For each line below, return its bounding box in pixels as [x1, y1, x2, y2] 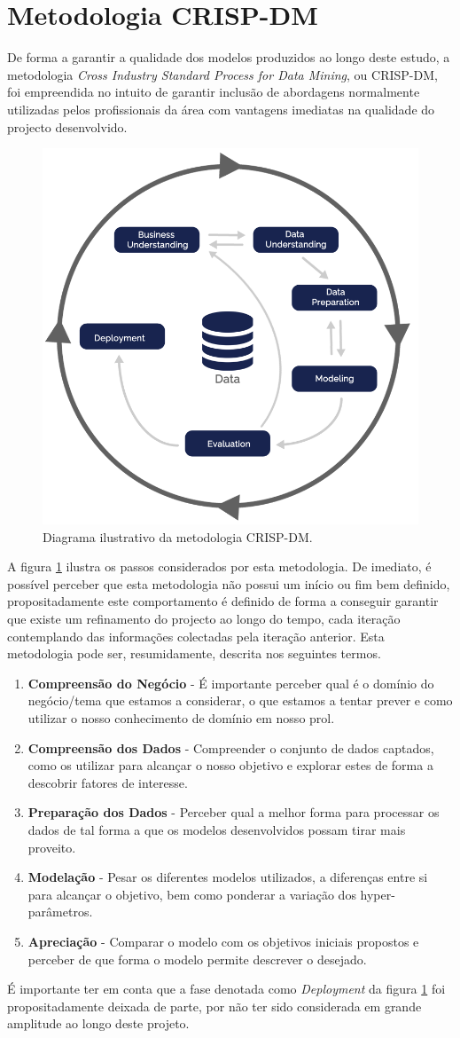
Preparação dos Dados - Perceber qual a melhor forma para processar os [27, 803, 440, 822]
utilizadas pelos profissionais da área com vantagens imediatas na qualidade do [7, 99, 435, 118]
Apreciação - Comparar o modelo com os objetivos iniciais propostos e [27, 932, 419, 950]
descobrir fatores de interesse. [27, 773, 188, 791]
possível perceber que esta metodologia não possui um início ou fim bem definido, [7, 574, 450, 593]
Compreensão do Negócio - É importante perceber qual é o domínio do [27, 673, 434, 692]
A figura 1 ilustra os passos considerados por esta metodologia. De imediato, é [7, 557, 432, 576]
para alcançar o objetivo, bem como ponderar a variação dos [27, 885, 356, 903]
